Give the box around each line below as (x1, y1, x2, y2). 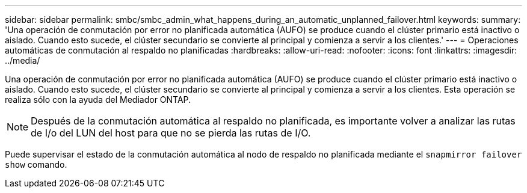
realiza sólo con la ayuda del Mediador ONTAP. (5, 94, 191, 105)
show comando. (5, 159, 67, 170)
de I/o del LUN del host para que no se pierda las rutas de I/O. (31, 127, 311, 139)
